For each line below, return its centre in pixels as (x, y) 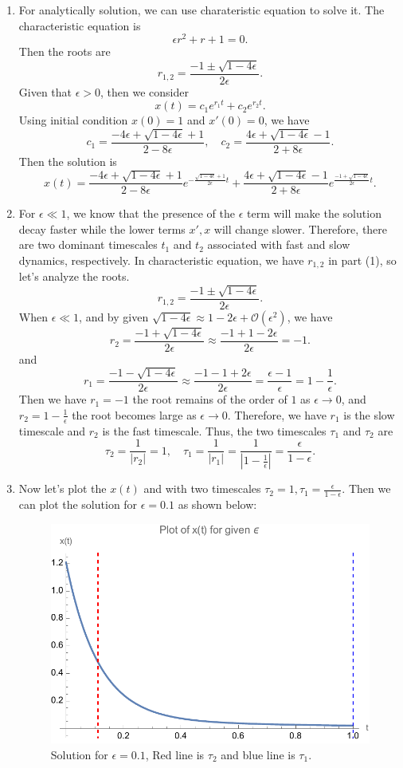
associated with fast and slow (279, 244)
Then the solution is (68, 161)
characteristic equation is (80, 25)
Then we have (53, 399)
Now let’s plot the (63, 488)
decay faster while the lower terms (102, 228)
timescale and (52, 430)
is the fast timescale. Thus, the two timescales (214, 430)
